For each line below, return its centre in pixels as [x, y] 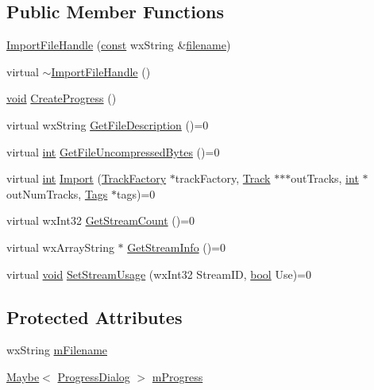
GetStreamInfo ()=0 [177, 247]
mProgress [177, 376]
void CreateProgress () [62, 98]
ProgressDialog [94, 376]
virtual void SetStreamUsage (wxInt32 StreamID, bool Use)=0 [159, 274]
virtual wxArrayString [60, 247]
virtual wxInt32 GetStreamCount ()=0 [101, 220]
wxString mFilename [57, 350]
